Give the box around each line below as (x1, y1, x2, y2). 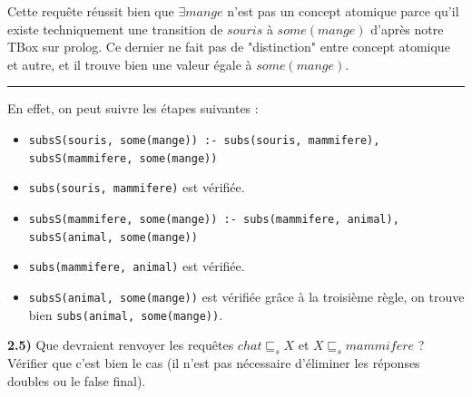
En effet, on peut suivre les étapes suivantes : (7, 99, 259, 118)
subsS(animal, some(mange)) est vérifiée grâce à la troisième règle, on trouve (28, 286, 465, 305)
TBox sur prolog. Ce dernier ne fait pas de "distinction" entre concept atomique (7, 37, 450, 56)
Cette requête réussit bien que (7, 2, 174, 20)
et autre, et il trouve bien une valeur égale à (7, 54, 252, 73)
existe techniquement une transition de (7, 19, 223, 38)
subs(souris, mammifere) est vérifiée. (28, 178, 245, 197)
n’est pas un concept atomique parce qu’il (227, 2, 459, 20)
